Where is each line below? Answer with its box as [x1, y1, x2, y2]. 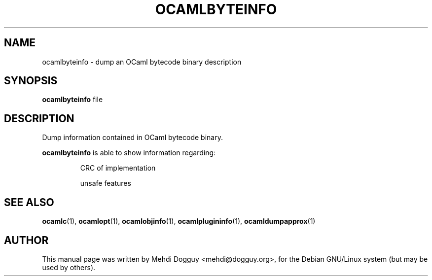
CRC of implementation [80, 164, 156, 173]
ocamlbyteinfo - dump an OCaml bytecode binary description [42, 57, 242, 66]
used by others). [42, 263, 96, 272]
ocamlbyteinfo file [42, 95, 103, 104]
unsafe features [80, 179, 131, 188]
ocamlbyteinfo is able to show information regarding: [42, 148, 216, 157]
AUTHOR [4, 234, 49, 246]
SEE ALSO [4, 196, 54, 209]
